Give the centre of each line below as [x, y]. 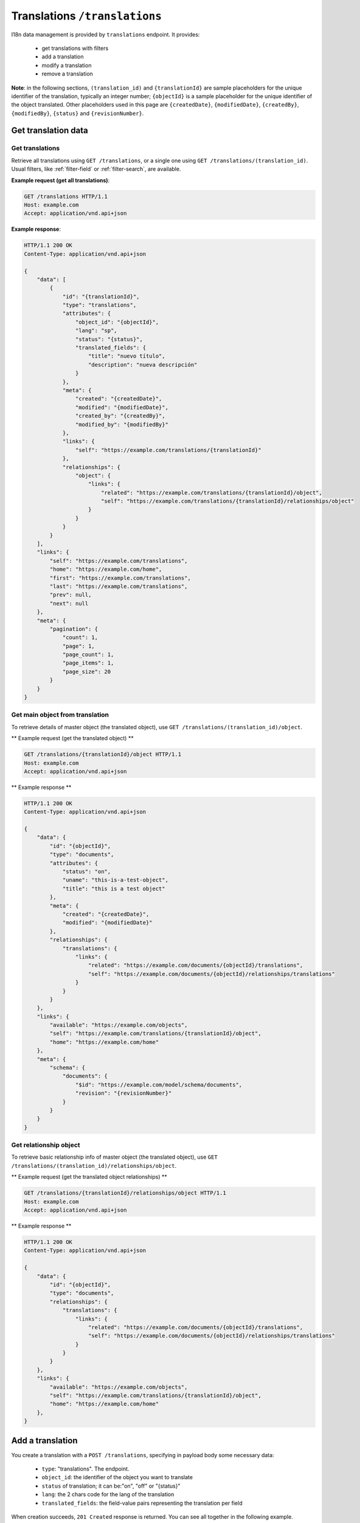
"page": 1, [79, 646]
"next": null [69, 603]
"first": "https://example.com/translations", [120, 578]
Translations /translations [87, 16]
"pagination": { [74, 629]
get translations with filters [75, 48]
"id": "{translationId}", [101, 296]
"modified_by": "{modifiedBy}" [122, 424]
